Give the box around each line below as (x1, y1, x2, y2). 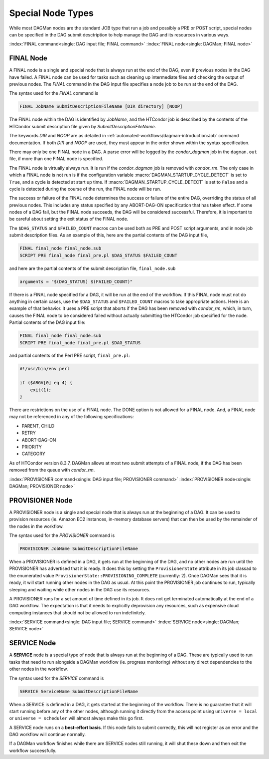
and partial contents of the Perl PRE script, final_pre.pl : (9, 352, 131, 359)
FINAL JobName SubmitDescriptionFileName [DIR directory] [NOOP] (19, 104, 183, 109)
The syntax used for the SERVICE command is (9, 675, 104, 681)
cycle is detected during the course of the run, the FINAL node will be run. (9, 186, 161, 192)
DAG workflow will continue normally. (9, 732, 86, 738)
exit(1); (30, 387, 52, 393)
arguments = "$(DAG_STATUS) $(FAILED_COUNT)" (19, 278, 133, 284)
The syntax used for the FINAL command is (9, 90, 99, 96)
